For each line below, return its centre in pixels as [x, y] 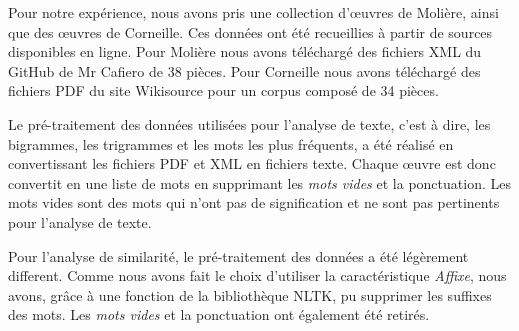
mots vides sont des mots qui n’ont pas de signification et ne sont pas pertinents [254, 202]
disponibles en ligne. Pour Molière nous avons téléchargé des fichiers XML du [245, 51]
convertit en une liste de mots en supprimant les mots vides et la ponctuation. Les [259, 182]
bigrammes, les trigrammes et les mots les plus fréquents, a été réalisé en [231, 143]
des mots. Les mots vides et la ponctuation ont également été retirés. [219, 314]
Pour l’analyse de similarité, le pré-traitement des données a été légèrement [238, 255]
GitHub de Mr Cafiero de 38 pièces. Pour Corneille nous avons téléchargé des [244, 70]
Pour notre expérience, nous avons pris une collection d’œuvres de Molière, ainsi [253, 12]
